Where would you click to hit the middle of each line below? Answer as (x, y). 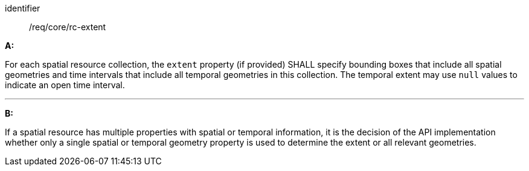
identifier (23, 8)
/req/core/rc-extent (68, 27)
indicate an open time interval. (65, 85)
